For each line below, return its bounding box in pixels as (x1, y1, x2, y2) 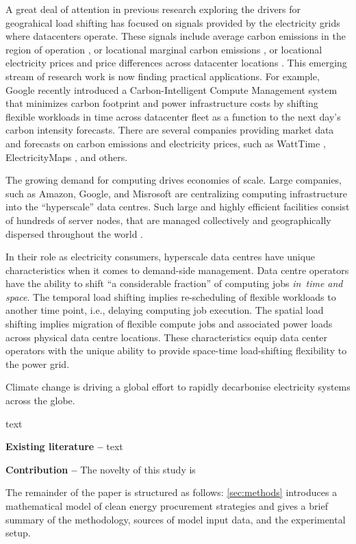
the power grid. (5, 356, 70, 371)
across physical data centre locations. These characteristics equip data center (5, 330, 328, 344)
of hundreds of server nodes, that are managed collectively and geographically (5, 212, 331, 227)
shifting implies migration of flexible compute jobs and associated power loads (5, 317, 333, 331)
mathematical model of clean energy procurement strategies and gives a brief (5, 499, 328, 512)
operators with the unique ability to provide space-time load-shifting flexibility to (5, 343, 347, 358)
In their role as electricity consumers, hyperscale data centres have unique (5, 249, 316, 264)
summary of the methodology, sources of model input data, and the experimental (5, 512, 346, 526)
